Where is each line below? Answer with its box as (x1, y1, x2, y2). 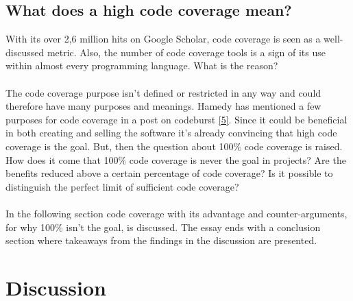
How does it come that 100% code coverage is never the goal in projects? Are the (5, 152, 346, 167)
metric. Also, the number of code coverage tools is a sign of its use (47, 45, 326, 59)
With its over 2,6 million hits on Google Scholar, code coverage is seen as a (5, 32, 321, 46)
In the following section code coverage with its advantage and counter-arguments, (5, 206, 348, 220)
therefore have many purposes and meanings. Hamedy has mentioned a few (5, 99, 321, 113)
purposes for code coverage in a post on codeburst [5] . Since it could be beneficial (5, 112, 348, 126)
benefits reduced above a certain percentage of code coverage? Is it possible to (5, 166, 333, 180)
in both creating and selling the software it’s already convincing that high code (5, 125, 337, 140)
